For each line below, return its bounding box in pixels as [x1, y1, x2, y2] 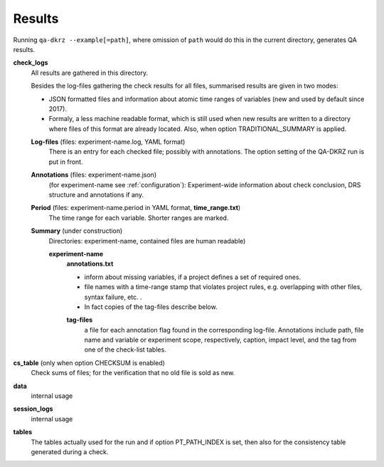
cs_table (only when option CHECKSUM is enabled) [13, 358, 165, 367]
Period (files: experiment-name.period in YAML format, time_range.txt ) [31, 204, 241, 212]
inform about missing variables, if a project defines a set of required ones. [84, 273, 302, 281]
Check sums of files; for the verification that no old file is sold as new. [31, 369, 235, 377]
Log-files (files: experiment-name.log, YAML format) [31, 137, 186, 146]
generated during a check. [31, 448, 109, 456]
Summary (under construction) [31, 226, 123, 235]
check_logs [13, 58, 48, 67]
